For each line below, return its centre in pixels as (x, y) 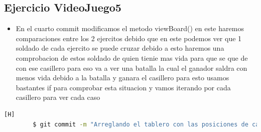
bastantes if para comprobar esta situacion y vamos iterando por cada (123, 87)
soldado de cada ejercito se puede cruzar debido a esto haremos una (120, 48)
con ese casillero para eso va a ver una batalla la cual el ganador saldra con (132, 68)
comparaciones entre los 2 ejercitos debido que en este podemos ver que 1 (129, 38)
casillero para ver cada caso (58, 97)
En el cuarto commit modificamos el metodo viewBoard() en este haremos (130, 28)
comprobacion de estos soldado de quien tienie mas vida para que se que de (132, 57)
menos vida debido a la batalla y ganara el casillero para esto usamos (122, 78)
